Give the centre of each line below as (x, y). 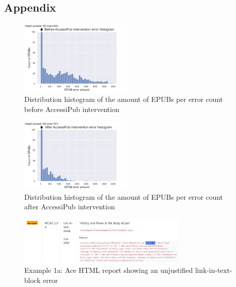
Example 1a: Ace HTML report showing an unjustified (109, 270)
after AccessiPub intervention (70, 207)
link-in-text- (214, 270)
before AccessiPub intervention (72, 109)
